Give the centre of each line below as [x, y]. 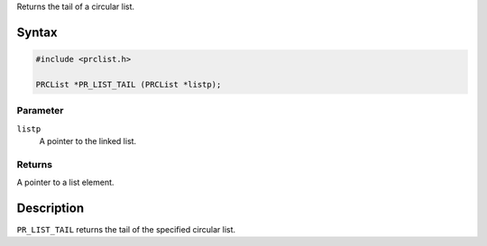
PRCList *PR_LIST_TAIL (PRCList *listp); [129, 84]
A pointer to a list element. [65, 182]
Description [51, 208]
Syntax [37, 32]
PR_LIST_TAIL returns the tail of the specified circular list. [126, 229]
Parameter [40, 111]
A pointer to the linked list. [88, 141]
